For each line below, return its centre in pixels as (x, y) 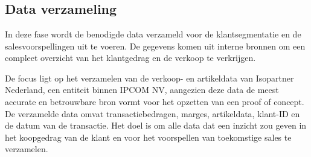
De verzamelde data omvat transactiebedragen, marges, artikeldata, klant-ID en (152, 113)
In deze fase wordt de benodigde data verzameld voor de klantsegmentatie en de (153, 34)
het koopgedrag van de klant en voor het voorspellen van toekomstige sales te (148, 137)
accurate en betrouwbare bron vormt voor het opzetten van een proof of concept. (155, 101)
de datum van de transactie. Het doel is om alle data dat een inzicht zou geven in (156, 125)
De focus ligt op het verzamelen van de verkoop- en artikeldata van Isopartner (149, 78)
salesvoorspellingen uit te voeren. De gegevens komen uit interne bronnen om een (155, 46)
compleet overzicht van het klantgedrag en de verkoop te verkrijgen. (130, 58)
